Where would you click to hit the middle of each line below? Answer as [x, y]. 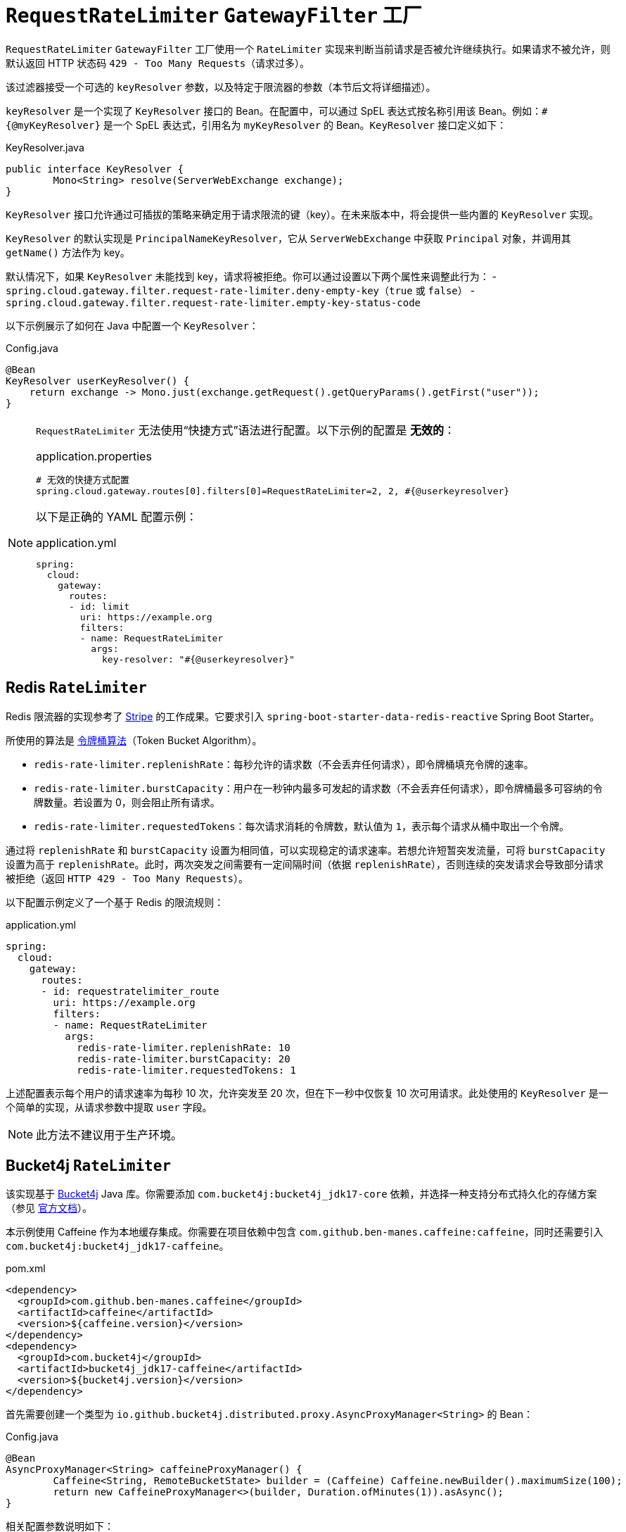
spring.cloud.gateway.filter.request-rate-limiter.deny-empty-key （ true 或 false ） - [241, 290]
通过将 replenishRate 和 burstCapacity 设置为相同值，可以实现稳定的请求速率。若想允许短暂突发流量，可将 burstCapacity [306, 850]
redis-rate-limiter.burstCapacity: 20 [184, 1059]
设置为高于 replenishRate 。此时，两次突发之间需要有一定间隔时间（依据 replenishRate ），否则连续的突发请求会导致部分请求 [305, 864]
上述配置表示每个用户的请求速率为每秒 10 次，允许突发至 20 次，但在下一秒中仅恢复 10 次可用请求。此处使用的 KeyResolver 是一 [307, 1093]
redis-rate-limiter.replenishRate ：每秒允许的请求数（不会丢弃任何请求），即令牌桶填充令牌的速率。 [284, 764]
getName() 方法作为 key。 [68, 252]
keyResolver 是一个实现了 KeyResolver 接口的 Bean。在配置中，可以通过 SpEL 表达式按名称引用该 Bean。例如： [274, 111]
